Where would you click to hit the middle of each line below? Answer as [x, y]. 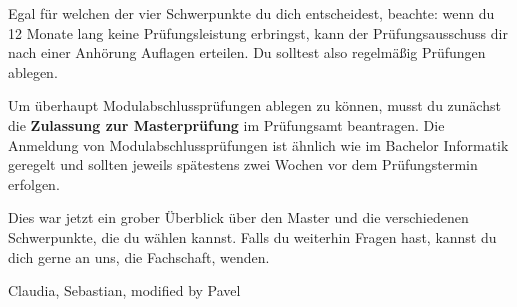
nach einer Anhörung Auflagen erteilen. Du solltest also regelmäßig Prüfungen [247, 52]
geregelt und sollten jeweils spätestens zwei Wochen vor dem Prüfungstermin [243, 164]
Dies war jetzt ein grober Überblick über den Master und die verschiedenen [238, 217]
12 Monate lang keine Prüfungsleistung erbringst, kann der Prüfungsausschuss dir [258, 32]
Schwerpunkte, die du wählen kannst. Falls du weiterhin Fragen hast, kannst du [252, 236]
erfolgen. [34, 183]
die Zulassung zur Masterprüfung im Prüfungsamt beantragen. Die [226, 124]
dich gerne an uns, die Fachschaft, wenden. [139, 256]
